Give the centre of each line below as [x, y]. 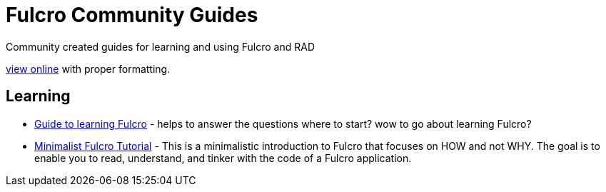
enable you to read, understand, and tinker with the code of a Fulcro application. [223, 158]
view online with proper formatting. [88, 69]
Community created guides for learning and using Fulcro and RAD [160, 46]
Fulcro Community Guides [132, 15]
